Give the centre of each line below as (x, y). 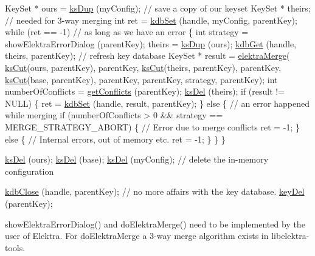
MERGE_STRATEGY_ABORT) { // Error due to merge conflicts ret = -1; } (153, 126)
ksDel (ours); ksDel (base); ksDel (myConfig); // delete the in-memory (137, 159)
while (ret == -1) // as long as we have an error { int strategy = (127, 32)
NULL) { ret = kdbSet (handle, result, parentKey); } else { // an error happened (157, 103)
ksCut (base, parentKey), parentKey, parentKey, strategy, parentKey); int (141, 79)
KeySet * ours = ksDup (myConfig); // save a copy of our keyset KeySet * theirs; (158, 8)
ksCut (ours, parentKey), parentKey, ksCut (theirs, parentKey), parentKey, (143, 67)
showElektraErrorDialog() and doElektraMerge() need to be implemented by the (155, 224)
